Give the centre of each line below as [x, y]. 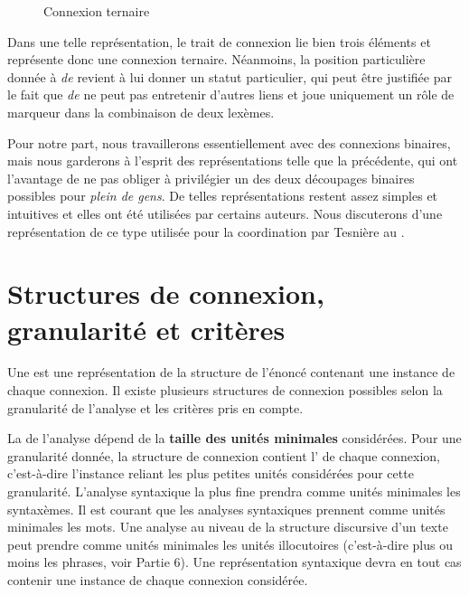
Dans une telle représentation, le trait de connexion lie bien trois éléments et [219, 41]
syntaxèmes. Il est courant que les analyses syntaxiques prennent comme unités [226, 509]
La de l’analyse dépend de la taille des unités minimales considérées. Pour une [234, 438]
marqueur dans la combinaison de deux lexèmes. [141, 112]
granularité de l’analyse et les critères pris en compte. [155, 407]
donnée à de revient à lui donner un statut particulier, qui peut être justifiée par [230, 76]
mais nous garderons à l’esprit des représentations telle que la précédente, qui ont [233, 161]
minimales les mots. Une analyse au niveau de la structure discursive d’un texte [228, 527]
